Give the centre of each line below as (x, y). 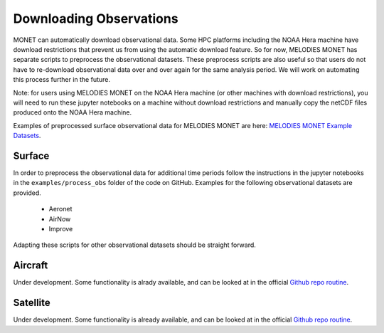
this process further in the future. (62, 80)
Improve (61, 228)
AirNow (60, 219)
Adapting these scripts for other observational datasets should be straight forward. (134, 245)
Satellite (32, 303)
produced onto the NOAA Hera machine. (73, 112)
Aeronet (60, 209)
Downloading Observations (96, 18)
